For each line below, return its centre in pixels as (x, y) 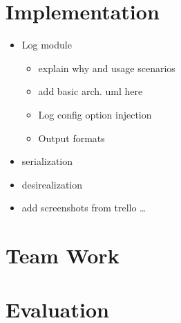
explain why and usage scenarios (107, 68)
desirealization (52, 184)
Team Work (63, 255)
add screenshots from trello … (84, 208)
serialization (47, 161)
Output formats (72, 138)
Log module (47, 45)
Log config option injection (95, 114)
